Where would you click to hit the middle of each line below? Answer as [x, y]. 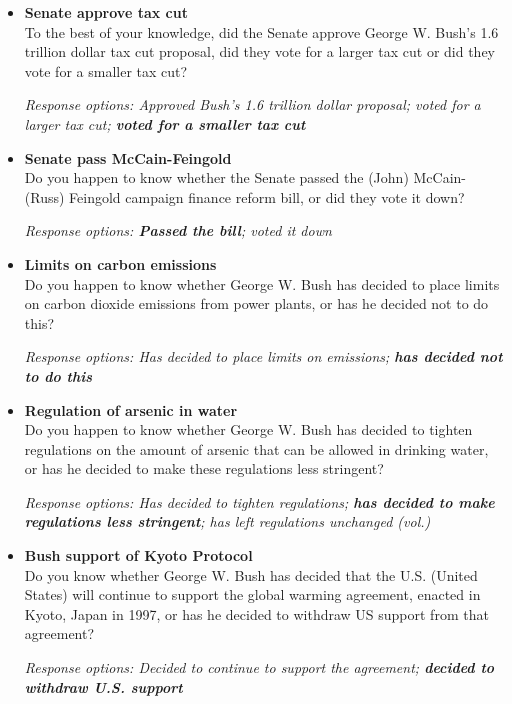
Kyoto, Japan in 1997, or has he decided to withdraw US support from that [256, 613]
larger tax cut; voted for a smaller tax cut [165, 123]
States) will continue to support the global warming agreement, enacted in [252, 594]
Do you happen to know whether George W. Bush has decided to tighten [248, 429]
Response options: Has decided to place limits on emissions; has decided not [263, 356]
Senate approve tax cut [106, 12]
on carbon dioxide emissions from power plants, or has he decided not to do [256, 303]
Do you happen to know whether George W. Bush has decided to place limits [262, 283]
